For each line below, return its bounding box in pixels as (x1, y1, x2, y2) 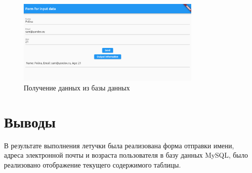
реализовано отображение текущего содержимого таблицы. (4, 159, 181, 170)
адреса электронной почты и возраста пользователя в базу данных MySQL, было (4, 150, 248, 160)
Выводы (4, 111, 56, 131)
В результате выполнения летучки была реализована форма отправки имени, (4, 140, 234, 150)
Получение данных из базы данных (24, 82, 130, 92)
